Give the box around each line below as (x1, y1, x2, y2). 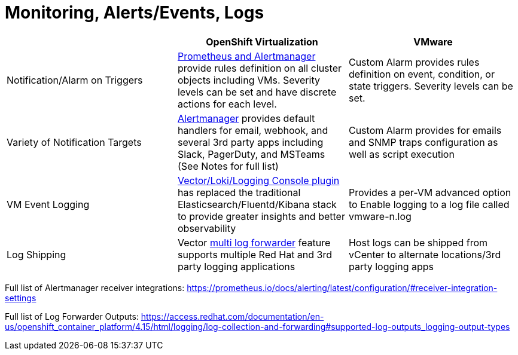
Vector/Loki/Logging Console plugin (177, 174, 340, 186)
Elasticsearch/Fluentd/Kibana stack (177, 198, 337, 210)
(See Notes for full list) (177, 160, 279, 172)
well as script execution (348, 148, 455, 160)
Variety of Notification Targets (7, 136, 142, 148)
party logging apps (348, 260, 434, 273)
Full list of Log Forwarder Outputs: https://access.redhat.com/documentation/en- (5, 311, 324, 322)
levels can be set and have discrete (177, 85, 337, 98)
